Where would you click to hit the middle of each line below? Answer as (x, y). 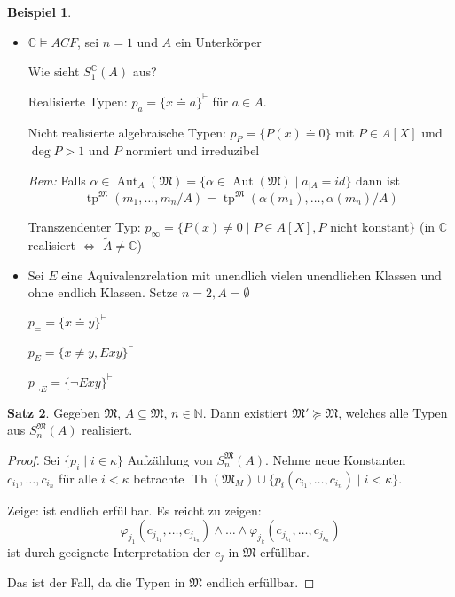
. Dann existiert (245, 412)
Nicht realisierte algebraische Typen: (127, 132)
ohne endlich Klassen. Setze (103, 292)
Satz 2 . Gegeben (54, 412)
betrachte (159, 478)
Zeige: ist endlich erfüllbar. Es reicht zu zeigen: (134, 510)
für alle (78, 478)
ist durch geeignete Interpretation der (109, 551)
